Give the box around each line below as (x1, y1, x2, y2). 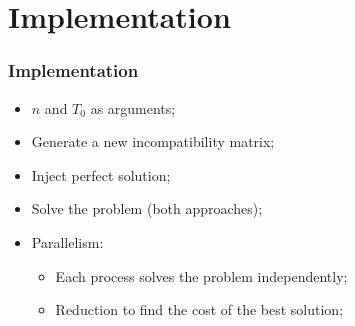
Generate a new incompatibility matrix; (31, 131, 275, 152)
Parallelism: (31, 231, 104, 252)
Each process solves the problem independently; (55, 265, 348, 286)
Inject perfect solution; (31, 164, 171, 185)
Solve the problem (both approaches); (31, 198, 263, 219)
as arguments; (90, 97, 176, 118)
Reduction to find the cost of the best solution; (55, 299, 344, 320)
